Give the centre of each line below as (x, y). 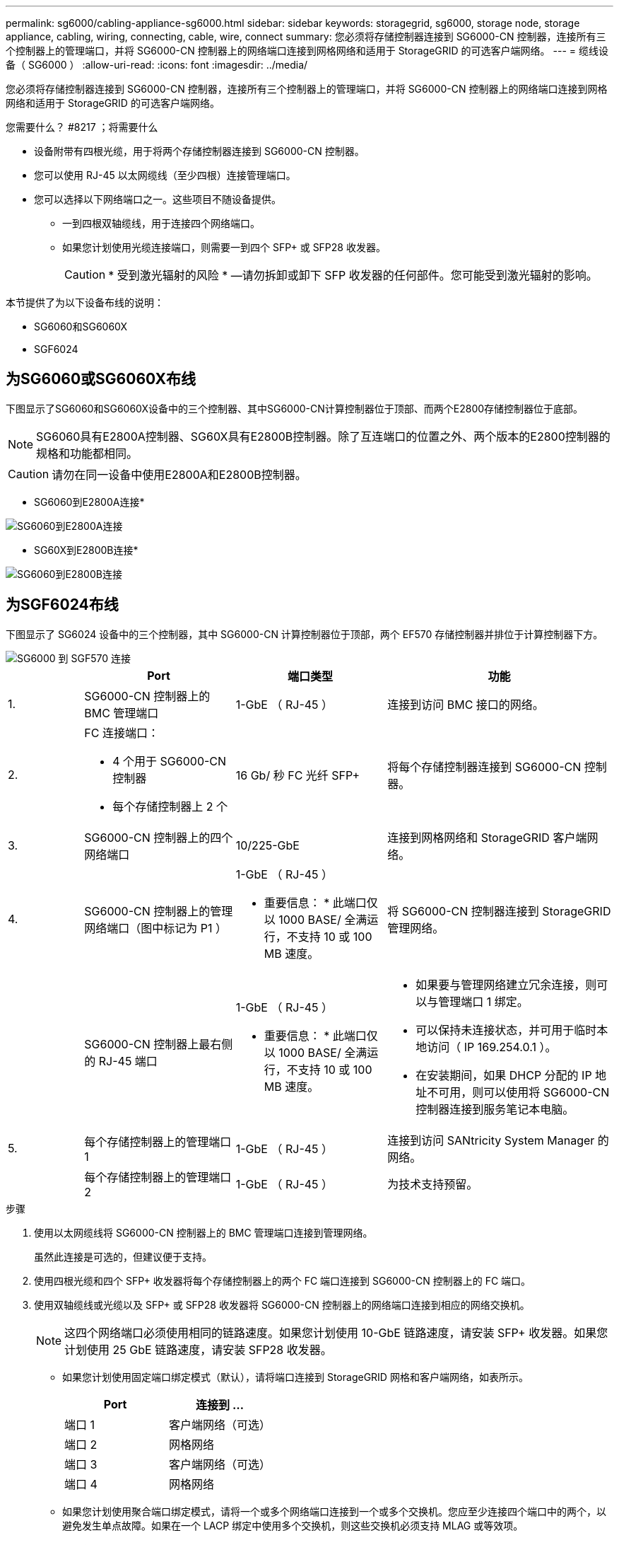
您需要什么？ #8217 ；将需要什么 (82, 127)
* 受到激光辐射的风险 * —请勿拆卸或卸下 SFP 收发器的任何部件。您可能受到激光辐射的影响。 (353, 275)
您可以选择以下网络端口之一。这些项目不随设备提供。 (158, 199)
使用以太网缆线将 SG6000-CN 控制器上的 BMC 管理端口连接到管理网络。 (204, 1232)
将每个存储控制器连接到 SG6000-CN (484, 766)
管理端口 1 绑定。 (483, 1001)
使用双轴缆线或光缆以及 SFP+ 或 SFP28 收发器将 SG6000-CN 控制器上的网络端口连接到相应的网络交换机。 (282, 1304)
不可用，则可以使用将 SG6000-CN (518, 1092)
